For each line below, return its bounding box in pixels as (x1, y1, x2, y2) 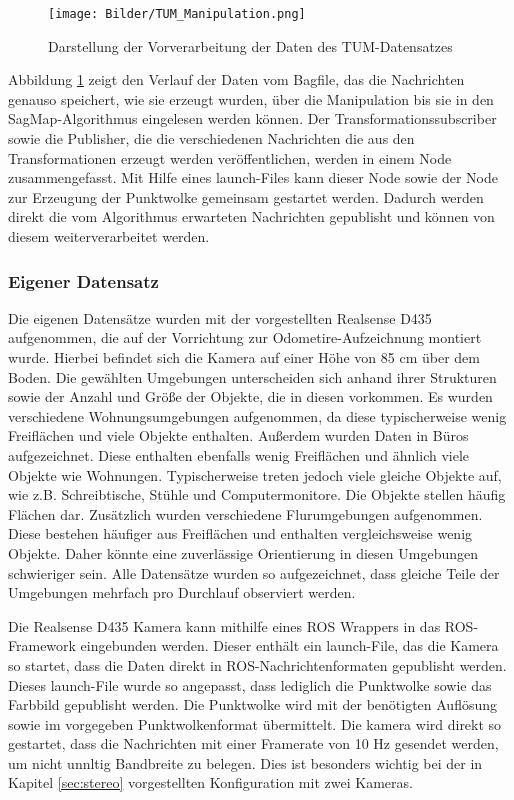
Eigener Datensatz (8, 268, 159, 293)
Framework (8, 635, 76, 656)
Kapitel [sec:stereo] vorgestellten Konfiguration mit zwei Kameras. (8, 772, 413, 793)
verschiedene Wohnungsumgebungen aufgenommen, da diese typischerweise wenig (8, 405, 507, 426)
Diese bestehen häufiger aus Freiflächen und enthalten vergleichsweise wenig (8, 523, 473, 544)
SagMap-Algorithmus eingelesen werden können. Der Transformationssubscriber (8, 108, 497, 129)
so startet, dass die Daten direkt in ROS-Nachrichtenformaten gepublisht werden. (8, 654, 507, 675)
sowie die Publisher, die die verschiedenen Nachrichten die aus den (8, 128, 415, 149)
